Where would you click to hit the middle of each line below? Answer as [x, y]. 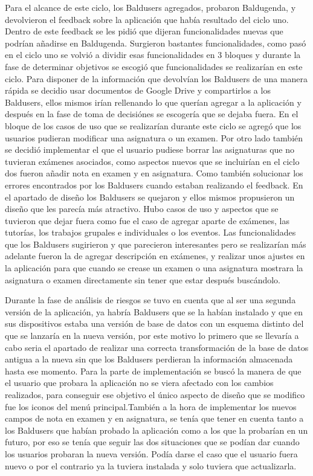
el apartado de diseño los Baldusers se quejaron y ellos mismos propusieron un [150, 197]
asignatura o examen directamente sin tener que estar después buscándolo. [143, 279]
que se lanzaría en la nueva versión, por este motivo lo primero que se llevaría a [152, 336]
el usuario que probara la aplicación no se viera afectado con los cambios [139, 383]
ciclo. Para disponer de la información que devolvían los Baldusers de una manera [156, 78]
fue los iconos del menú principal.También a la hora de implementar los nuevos [151, 406]
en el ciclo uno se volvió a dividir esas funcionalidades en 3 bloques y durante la [153, 55]
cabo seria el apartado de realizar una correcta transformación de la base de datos [157, 347]
